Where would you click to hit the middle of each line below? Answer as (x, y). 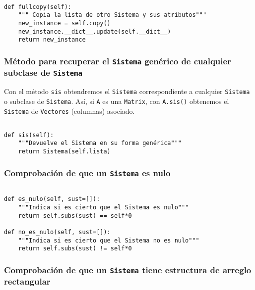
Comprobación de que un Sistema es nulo (87, 172)
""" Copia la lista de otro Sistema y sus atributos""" (112, 15)
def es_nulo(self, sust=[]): (52, 199)
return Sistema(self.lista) (64, 152)
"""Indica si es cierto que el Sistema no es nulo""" (109, 240)
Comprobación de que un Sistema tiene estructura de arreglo (128, 269)
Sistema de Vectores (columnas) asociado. (69, 111)
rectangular (27, 281)
